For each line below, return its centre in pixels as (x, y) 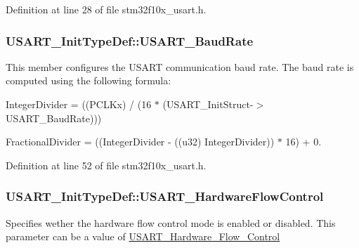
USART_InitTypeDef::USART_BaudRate (130, 40)
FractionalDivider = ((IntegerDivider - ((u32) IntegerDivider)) (140, 142)
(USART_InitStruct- (208, 104)
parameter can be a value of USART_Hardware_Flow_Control (143, 236)
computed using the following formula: (89, 80)
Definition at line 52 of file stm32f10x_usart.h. (106, 165)
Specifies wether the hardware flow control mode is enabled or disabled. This (171, 222)
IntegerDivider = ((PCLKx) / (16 (79, 104)
